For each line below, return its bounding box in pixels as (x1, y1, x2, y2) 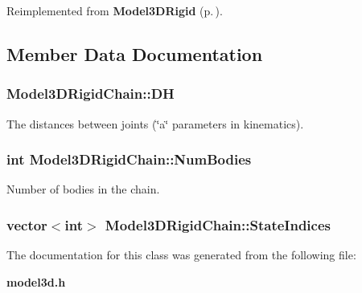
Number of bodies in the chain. (6, 181, 160, 197)
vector (6, 214, 47, 234)
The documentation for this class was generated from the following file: (6, 246, 356, 263)
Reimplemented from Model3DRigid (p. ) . (6, 2, 223, 18)
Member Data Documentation (6, 41, 263, 66)
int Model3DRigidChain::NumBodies (6, 149, 252, 169)
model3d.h (6, 273, 66, 290)
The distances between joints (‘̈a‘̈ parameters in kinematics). (6, 115, 304, 132)
